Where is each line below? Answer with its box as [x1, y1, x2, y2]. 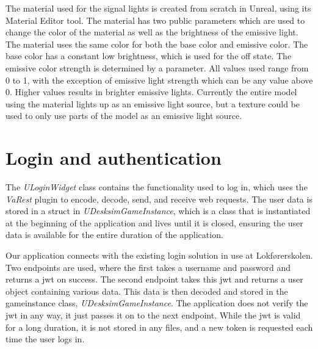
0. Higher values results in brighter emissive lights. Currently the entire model [5, 85, 297, 98]
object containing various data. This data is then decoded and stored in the [5, 284, 288, 297]
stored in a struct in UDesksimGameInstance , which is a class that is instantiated [5, 204, 311, 217]
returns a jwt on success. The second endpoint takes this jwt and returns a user [5, 273, 303, 286]
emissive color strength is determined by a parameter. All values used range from [5, 61, 309, 74]
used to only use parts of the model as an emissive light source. [5, 109, 242, 122]
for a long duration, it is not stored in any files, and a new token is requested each [5, 320, 313, 333]
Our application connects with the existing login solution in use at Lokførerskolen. [5, 249, 313, 262]
